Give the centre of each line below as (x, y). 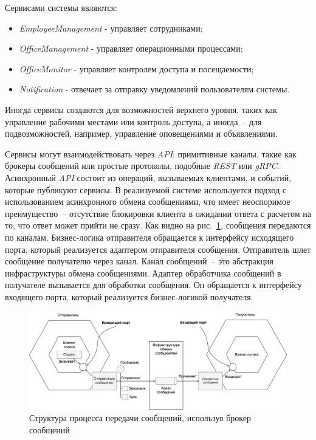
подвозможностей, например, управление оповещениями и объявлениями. (141, 133)
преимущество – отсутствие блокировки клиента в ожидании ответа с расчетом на (158, 213)
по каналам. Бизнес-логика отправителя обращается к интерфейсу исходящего (149, 237)
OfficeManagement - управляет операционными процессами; (131, 48)
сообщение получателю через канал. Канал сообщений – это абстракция (139, 261)
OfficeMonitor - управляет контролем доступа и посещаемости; (136, 68)
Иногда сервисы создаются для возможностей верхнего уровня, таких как (141, 109)
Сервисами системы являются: (61, 7)
